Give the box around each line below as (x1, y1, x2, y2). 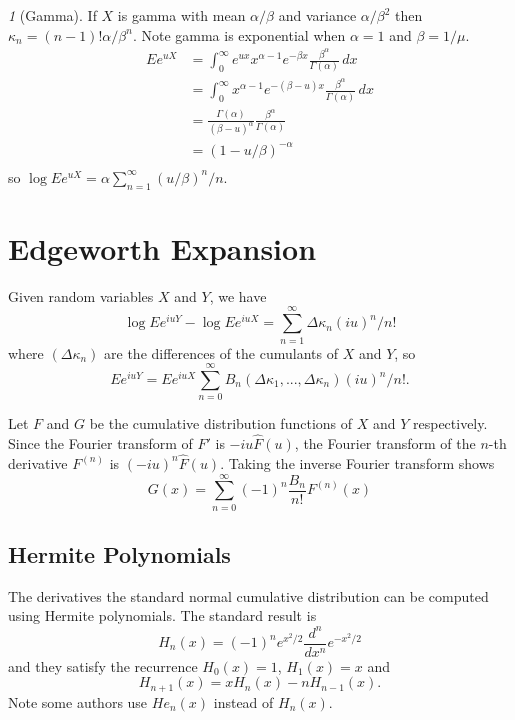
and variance (278, 5, 357, 25)
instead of (213, 691, 274, 712)
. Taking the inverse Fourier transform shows (220, 452, 495, 473)
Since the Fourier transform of (8, 433, 193, 454)
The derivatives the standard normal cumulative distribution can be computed (8, 585, 489, 606)
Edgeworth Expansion (8, 227, 317, 268)
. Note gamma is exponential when (132, 24, 346, 45)
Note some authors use (8, 691, 148, 712)
